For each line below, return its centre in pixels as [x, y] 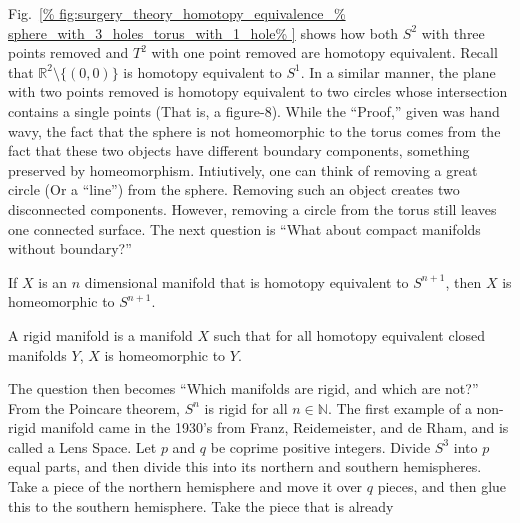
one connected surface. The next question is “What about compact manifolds [244, 228]
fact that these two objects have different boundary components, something [239, 150]
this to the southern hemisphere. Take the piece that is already [201, 505]
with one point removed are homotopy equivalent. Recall [324, 52]
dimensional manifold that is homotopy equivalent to [246, 281]
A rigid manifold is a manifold [100, 334]
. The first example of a [399, 407]
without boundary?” [70, 248]
